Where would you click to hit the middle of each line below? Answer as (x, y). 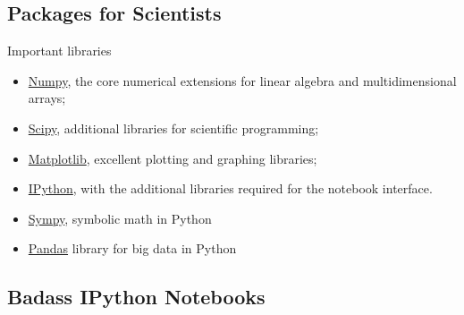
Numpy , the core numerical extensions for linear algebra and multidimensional (242, 80)
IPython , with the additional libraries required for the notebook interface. (230, 188)
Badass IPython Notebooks (136, 297)
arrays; (47, 98)
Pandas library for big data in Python (132, 248)
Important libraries (59, 51)
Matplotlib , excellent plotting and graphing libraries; (173, 158)
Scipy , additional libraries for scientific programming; (173, 128)
